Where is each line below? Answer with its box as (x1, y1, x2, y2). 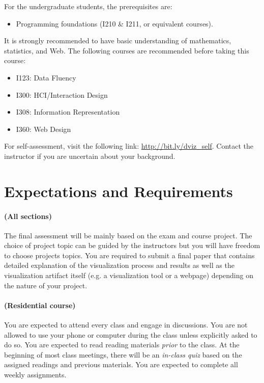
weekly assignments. (4, 369, 67, 380)
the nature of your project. (4, 280, 87, 290)
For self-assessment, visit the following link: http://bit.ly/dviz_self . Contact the (4, 141, 254, 151)
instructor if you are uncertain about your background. (4, 150, 175, 161)
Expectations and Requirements (4, 180, 233, 201)
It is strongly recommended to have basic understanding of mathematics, (4, 35, 231, 46)
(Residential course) (4, 299, 76, 310)
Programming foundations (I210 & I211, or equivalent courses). (16, 18, 213, 29)
